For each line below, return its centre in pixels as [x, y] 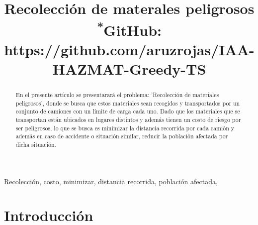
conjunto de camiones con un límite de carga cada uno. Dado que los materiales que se [128, 111]
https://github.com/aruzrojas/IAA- [129, 49]
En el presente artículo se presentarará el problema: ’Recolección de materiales [117, 95]
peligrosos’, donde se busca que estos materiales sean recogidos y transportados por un [128, 103]
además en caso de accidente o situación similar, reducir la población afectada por [122, 136]
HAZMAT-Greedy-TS [129, 69]
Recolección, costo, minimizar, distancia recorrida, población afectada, [111, 181]
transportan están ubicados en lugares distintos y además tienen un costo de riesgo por [128, 120]
